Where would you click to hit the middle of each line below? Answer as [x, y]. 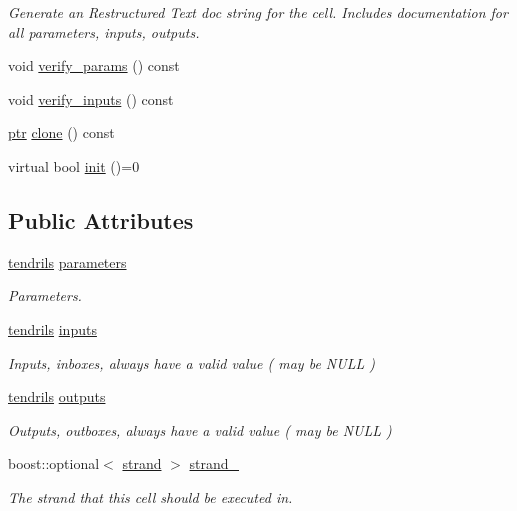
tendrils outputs [57, 396]
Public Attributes [101, 219]
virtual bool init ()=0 [74, 165]
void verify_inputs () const [91, 98]
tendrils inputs [52, 328]
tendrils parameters [67, 261]
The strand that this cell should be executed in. [150, 496]
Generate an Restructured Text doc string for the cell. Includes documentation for [258, 12]
